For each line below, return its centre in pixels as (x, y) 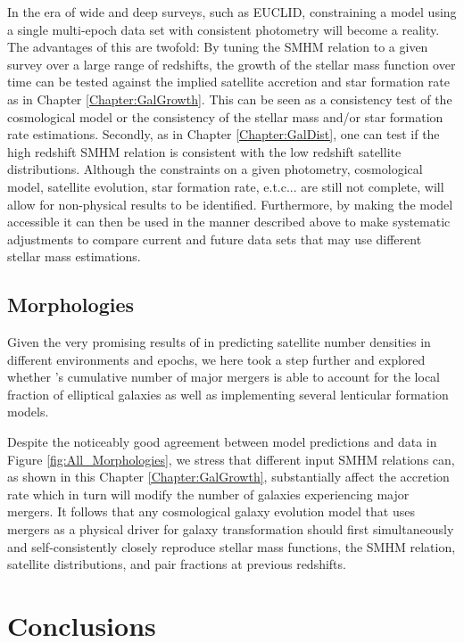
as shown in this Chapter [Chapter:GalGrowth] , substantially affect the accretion (228, 477)
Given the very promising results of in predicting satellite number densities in (219, 342)
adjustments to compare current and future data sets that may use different (215, 239)
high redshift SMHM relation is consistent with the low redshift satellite (204, 151)
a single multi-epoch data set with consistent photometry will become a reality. (224, 29)
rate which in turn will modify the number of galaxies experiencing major (208, 494)
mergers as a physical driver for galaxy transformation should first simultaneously (231, 529)
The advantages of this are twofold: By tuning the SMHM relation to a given (218, 47)
